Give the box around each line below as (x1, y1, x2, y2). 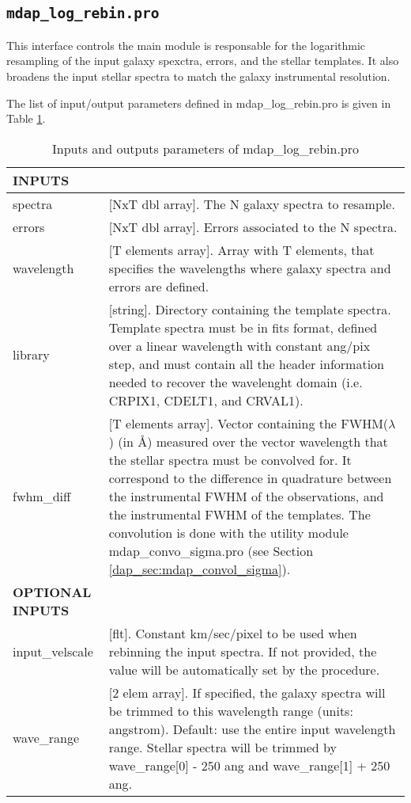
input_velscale (13, 641, 93, 660)
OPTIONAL (13, 582, 92, 601)
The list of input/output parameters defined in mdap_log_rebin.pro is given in (6, 94, 391, 111)
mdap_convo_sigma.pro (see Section (108, 541, 314, 560)
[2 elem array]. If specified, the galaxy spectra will (108, 683, 386, 702)
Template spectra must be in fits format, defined (108, 318, 378, 337)
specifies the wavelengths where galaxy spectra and (108, 258, 391, 277)
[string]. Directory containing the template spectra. (108, 299, 391, 318)
